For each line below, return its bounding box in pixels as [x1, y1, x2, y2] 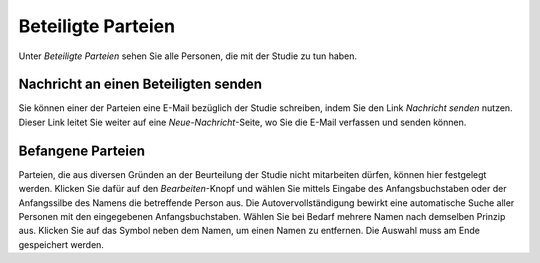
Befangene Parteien [18, 142, 145, 159]
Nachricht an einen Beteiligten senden [18, 76, 263, 93]
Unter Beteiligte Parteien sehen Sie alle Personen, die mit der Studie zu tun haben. [18, 50, 358, 62]
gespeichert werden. [18, 238, 105, 250]
